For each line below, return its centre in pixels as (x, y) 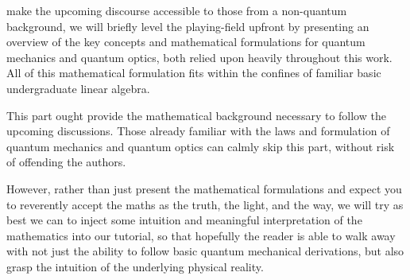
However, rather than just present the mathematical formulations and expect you (204, 188)
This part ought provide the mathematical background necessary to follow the (196, 115)
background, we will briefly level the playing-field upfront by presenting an (188, 26)
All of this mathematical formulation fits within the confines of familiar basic (194, 73)
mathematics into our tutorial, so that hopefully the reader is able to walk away (201, 235)
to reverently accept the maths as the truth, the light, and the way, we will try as (205, 204)
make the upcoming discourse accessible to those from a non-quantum (177, 10)
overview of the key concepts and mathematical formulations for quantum (186, 42)
